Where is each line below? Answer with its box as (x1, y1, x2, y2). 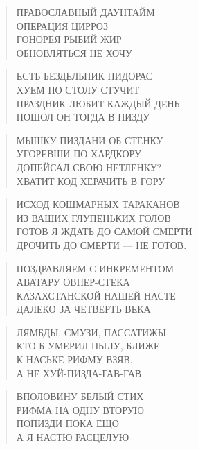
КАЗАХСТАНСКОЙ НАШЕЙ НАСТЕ (16, 288, 176, 302)
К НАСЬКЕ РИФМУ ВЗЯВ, (16, 352, 133, 367)
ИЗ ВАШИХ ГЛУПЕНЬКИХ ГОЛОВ (16, 210, 171, 225)
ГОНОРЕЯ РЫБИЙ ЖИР (16, 32, 122, 46)
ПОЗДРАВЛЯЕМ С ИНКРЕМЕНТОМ (16, 261, 174, 275)
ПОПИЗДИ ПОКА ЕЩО (16, 416, 119, 431)
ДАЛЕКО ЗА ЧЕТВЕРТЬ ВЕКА (16, 302, 151, 316)
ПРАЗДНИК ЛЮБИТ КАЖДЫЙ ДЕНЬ (16, 96, 180, 110)
